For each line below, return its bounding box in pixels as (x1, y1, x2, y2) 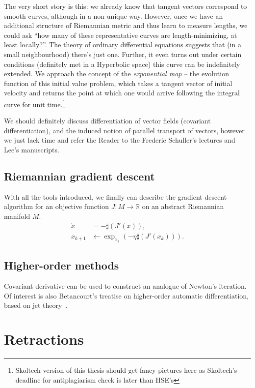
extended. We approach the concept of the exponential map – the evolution (4, 68, 229, 79)
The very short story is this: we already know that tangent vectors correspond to (4, 1, 247, 11)
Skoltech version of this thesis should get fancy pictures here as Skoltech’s (15, 364, 237, 375)
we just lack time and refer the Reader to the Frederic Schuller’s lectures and (4, 135, 235, 145)
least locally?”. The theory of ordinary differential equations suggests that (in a (4, 39, 241, 50)
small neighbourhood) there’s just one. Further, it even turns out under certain (4, 49, 242, 59)
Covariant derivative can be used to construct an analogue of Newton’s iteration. (4, 281, 247, 291)
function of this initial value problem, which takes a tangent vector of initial (4, 78, 232, 88)
